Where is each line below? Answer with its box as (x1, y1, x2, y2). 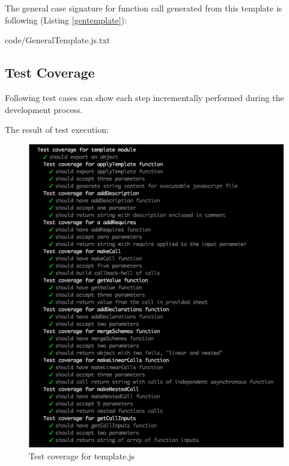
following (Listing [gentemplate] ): (5, 13, 127, 26)
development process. (5, 103, 83, 115)
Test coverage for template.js (29, 449, 135, 462)
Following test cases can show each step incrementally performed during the (5, 91, 284, 103)
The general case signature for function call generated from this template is (5, 2, 282, 14)
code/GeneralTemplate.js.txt (5, 34, 111, 46)
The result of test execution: (5, 123, 109, 136)
